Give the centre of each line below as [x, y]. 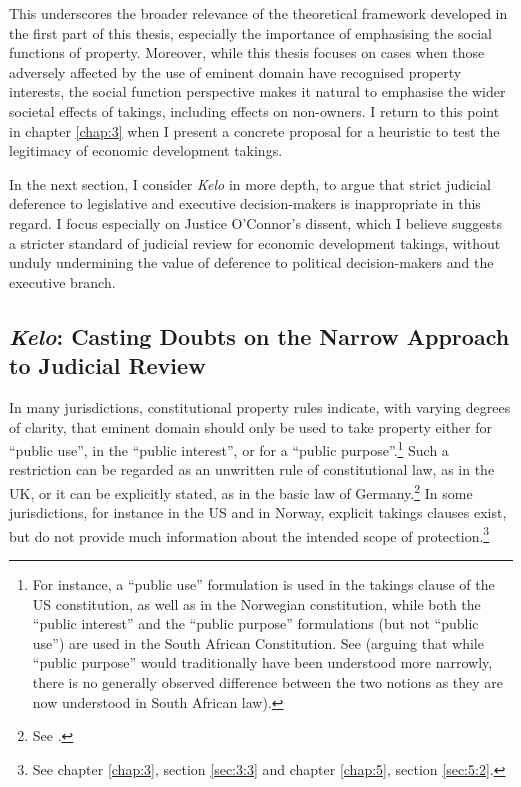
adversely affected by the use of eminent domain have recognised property [235, 71]
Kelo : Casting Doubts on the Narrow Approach [259, 335]
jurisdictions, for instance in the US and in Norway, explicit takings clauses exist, [258, 512]
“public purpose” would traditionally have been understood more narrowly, [262, 662]
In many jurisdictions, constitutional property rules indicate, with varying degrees [260, 406]
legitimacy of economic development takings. [146, 150]
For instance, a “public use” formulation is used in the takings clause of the [263, 584]
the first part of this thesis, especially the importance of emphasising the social [250, 32]
